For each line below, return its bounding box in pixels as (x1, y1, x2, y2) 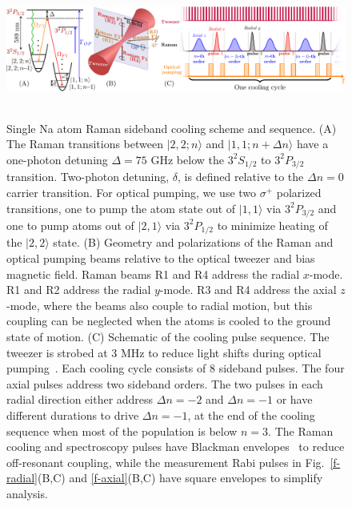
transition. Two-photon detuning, (6, 168, 170, 185)
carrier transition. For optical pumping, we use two (6, 183, 257, 200)
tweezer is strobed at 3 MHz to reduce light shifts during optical (6, 344, 322, 360)
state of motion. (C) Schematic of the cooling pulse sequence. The (6, 328, 330, 344)
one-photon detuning (6, 151, 108, 167)
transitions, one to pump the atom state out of (6, 199, 236, 216)
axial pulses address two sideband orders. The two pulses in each (6, 375, 323, 392)
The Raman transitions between (6, 135, 163, 152)
